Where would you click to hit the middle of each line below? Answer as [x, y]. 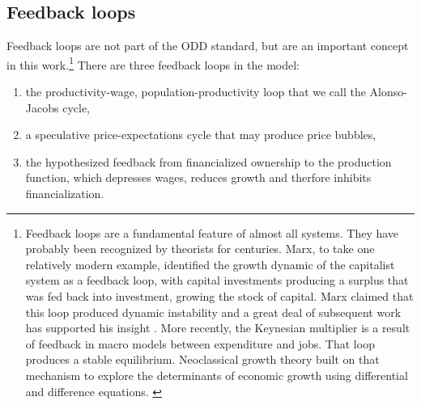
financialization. [65, 194]
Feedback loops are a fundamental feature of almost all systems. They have [212, 232]
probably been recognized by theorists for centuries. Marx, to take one [200, 249]
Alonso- [388, 92]
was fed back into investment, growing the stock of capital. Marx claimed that [219, 295]
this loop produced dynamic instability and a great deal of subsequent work [213, 312]
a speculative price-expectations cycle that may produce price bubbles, [201, 135]
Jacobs [42, 107]
